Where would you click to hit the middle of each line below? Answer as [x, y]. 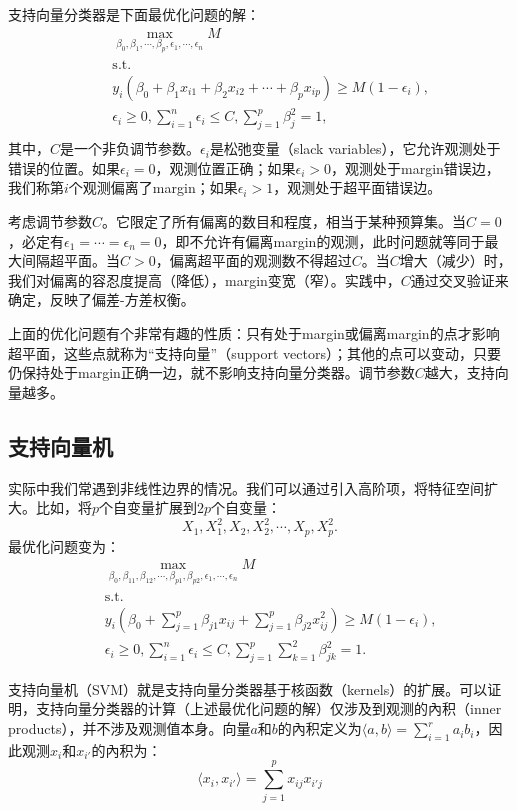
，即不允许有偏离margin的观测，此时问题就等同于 [323, 240]
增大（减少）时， [455, 260]
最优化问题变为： [64, 545]
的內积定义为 [319, 728]
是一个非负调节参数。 [130, 148]
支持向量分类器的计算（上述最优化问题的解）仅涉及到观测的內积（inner [268, 708]
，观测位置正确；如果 [225, 167]
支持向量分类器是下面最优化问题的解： [134, 14]
